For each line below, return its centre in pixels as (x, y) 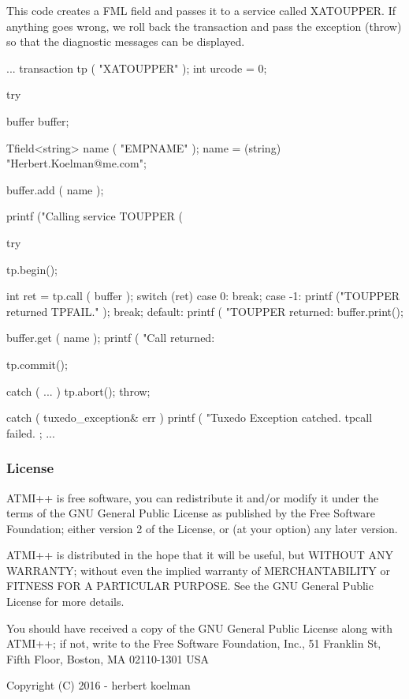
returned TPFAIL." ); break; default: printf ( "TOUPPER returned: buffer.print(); (205, 311)
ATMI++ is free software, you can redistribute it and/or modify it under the (193, 497)
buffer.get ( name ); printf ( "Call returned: (111, 338)
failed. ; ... (31, 432)
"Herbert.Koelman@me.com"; (76, 163)
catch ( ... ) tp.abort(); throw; (78, 391)
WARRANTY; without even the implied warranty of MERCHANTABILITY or (199, 570)
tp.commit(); (37, 364)
